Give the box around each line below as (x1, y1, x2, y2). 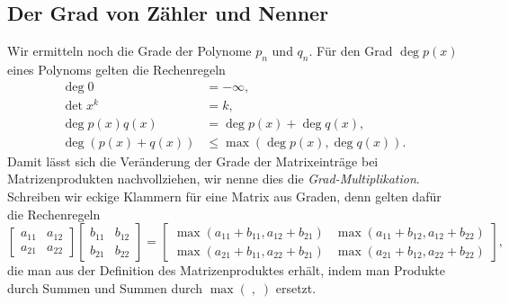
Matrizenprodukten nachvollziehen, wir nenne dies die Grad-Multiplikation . (7, 169, 420, 188)
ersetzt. (275, 278, 317, 297)
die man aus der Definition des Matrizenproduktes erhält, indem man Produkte (7, 261, 445, 280)
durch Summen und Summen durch (7, 278, 203, 297)
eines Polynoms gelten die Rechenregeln (7, 60, 226, 78)
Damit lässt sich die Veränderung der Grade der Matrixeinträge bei (7, 151, 379, 170)
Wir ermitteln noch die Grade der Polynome (7, 41, 252, 60)
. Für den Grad (308, 41, 393, 60)
